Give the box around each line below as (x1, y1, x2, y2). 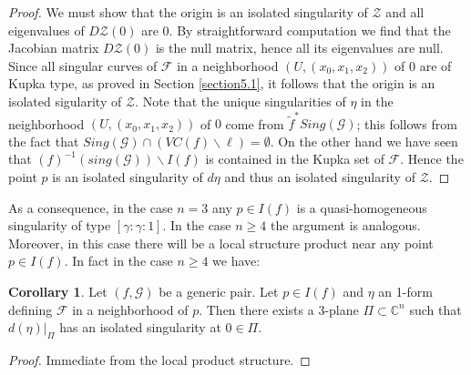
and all (385, 3, 425, 21)
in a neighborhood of (72, 299, 189, 319)
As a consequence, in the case (8, 198, 173, 217)
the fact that (8, 131, 79, 150)
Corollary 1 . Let (8, 282, 108, 301)
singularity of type (8, 216, 111, 235)
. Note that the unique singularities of (135, 91, 346, 110)
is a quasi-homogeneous (296, 198, 427, 217)
